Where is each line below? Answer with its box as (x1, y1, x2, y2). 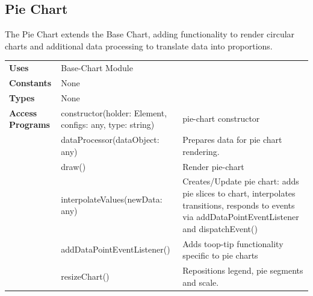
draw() (61, 160, 86, 172)
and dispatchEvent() (182, 222, 258, 235)
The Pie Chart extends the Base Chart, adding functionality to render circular (5, 28, 295, 40)
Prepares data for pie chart (182, 133, 282, 146)
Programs (9, 118, 50, 131)
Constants (9, 76, 52, 89)
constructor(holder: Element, (61, 106, 167, 119)
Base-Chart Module (61, 61, 133, 74)
